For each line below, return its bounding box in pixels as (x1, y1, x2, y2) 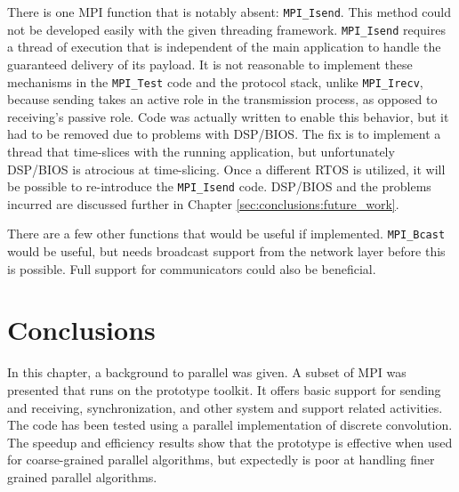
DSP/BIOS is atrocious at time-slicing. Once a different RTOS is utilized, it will (7, 159, 446, 178)
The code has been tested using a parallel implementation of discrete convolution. (7, 415, 453, 434)
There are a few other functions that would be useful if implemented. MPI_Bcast (7, 224, 446, 243)
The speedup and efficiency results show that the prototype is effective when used (7, 432, 453, 451)
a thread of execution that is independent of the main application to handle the (7, 37, 441, 56)
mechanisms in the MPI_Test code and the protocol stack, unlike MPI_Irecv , (7, 72, 423, 91)
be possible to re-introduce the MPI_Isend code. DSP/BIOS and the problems (7, 177, 431, 196)
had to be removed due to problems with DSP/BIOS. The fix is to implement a (7, 125, 441, 143)
